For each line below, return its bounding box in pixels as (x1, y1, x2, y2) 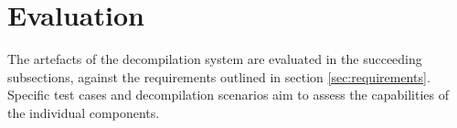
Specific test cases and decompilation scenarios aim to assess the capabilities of (7, 85, 449, 104)
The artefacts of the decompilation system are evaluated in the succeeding (7, 49, 422, 69)
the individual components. (7, 102, 160, 122)
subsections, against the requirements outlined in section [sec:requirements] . (7, 67, 430, 86)
